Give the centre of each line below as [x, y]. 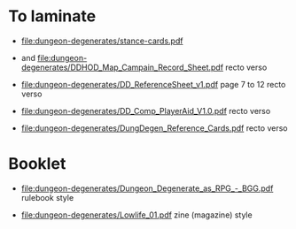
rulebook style [47, 197]
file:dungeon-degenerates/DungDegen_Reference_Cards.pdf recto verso [154, 128]
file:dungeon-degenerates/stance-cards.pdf [102, 41]
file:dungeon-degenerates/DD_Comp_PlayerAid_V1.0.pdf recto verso [146, 111]
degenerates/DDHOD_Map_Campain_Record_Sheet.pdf [122, 67]
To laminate [52, 16]
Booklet [37, 164]
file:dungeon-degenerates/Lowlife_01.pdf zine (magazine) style [137, 215]
